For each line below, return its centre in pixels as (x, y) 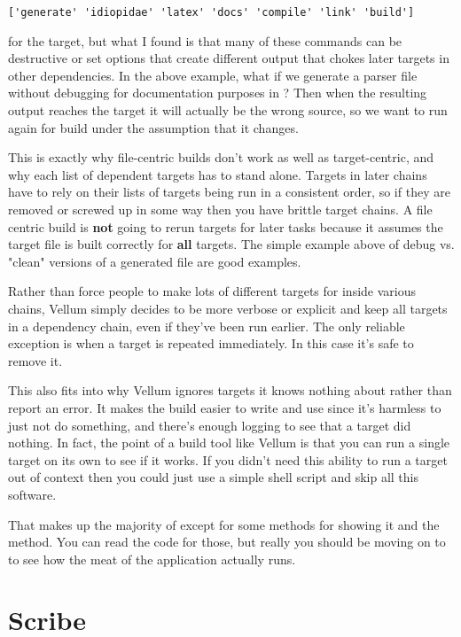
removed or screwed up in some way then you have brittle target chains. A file (220, 209)
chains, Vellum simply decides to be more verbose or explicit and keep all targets (228, 308)
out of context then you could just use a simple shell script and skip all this (213, 477)
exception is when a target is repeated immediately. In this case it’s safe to (211, 343)
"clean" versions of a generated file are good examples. (155, 261)
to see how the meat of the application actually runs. (152, 559)
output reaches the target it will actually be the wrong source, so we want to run (228, 110)
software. (32, 494)
